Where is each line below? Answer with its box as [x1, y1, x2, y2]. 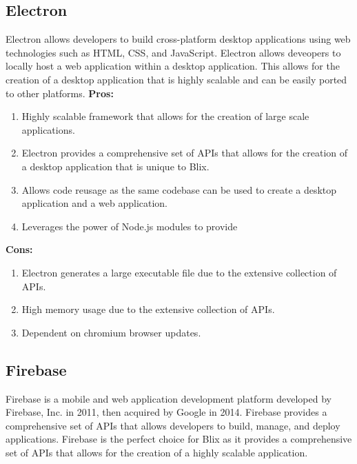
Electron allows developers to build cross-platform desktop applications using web [6, 32, 351, 46]
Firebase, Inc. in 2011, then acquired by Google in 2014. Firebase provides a [6, 405, 327, 419]
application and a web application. [21, 196, 167, 210]
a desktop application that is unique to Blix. [21, 159, 210, 173]
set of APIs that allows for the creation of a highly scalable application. [6, 445, 308, 459]
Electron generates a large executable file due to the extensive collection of [21, 265, 337, 279]
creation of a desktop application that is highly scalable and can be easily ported [6, 72, 347, 86]
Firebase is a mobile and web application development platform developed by [6, 391, 331, 405]
